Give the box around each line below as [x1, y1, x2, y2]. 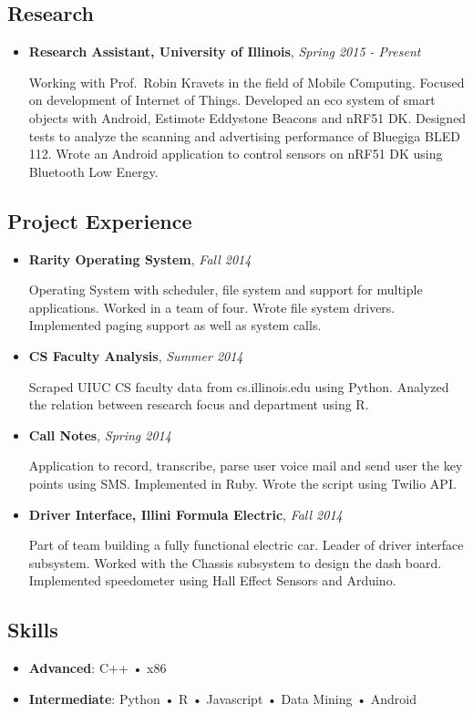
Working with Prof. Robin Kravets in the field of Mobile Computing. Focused [28, 72, 465, 91]
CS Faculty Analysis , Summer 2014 [28, 346, 243, 365]
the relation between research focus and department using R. [28, 395, 369, 414]
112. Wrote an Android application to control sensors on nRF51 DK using [28, 144, 443, 163]
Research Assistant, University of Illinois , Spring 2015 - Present [28, 42, 421, 61]
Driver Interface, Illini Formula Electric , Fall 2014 [28, 504, 343, 523]
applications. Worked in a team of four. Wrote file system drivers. [28, 297, 396, 316]
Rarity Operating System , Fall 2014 [28, 249, 252, 268]
